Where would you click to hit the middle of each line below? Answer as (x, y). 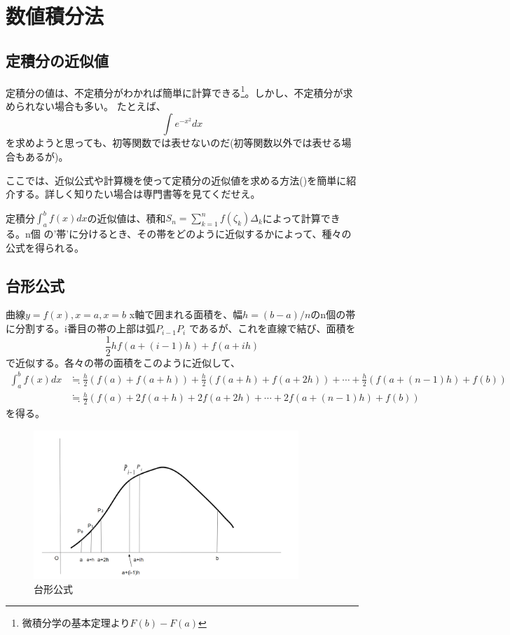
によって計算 (291, 218)
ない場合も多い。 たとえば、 (100, 105)
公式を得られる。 (45, 247)
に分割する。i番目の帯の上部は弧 (81, 328)
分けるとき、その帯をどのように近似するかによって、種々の (215, 234)
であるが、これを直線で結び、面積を (272, 328)
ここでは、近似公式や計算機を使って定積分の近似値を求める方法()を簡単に (176, 180)
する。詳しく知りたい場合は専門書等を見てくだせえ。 (138, 194)
